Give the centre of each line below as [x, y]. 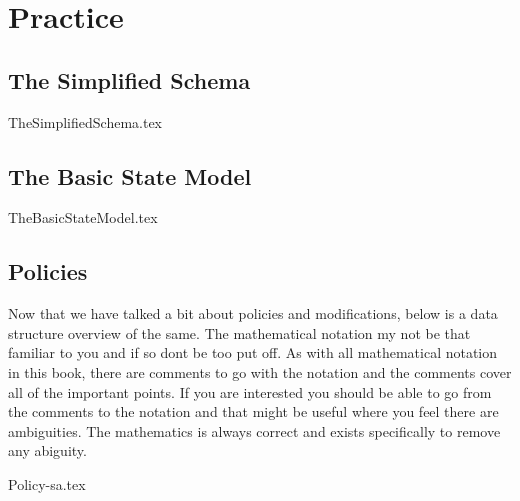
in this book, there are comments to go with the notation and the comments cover [260, 371]
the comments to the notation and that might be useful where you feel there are [253, 411]
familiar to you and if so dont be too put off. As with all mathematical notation [253, 352]
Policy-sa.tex [47, 483]
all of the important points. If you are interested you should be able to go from [250, 391]
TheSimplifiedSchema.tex [85, 121]
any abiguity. [47, 450]
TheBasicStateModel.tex [83, 217]
